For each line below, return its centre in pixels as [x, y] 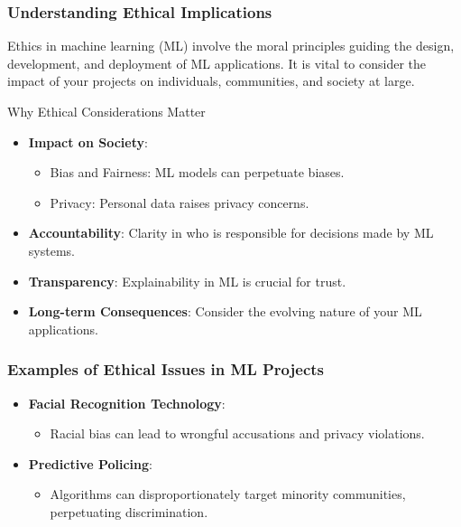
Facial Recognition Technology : [127, 403]
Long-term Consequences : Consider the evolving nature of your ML [225, 311]
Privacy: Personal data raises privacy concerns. [180, 202]
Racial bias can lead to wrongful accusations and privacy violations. [237, 433]
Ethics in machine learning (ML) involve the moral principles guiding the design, [231, 46]
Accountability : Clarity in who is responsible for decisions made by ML [231, 233]
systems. [51, 250]
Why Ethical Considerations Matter [106, 111]
